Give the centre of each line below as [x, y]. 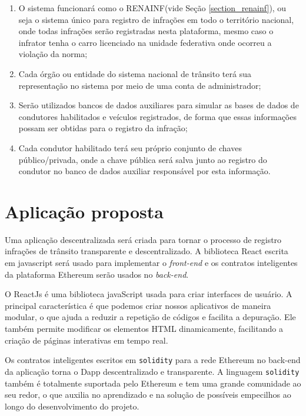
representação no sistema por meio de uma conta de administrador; [140, 85]
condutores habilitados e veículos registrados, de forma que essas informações [157, 116]
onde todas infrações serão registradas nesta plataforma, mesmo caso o [146, 31]
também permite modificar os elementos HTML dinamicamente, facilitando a [144, 328]
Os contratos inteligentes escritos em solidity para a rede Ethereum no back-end [153, 360]
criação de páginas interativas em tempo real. [87, 340]
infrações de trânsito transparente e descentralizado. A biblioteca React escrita [147, 251]
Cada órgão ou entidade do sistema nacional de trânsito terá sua [135, 73]
